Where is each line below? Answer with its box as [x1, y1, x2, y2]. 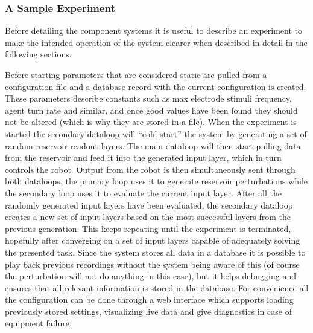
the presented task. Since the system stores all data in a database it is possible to [5, 245, 306, 258]
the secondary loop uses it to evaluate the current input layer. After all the [5, 186, 282, 199]
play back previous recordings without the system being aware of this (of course [5, 257, 300, 270]
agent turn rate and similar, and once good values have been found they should [5, 103, 298, 116]
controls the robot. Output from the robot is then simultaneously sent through [5, 163, 296, 175]
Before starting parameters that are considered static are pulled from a [5, 68, 267, 80]
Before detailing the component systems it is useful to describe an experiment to [5, 24, 303, 37]
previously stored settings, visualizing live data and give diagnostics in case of [5, 305, 292, 317]
